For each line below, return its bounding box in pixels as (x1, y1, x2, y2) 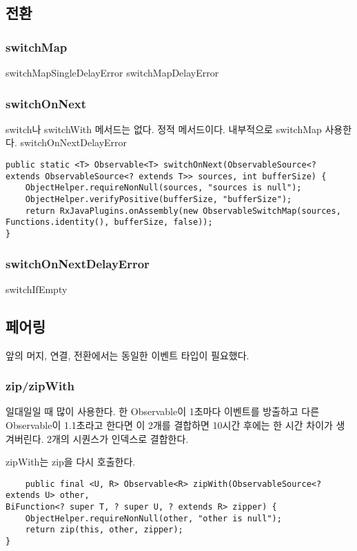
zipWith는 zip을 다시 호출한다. (6, 454, 136, 469)
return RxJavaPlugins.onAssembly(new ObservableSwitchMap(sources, (25, 206, 341, 216)
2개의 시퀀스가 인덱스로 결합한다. (47, 431, 189, 445)
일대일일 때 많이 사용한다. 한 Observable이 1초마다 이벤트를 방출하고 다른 (6, 404, 320, 419)
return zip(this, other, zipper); (25, 525, 183, 535)
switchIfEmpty (6, 281, 68, 296)
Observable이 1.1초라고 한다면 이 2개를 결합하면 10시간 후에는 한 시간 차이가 (6, 418, 333, 432)
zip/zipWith (6, 377, 74, 394)
